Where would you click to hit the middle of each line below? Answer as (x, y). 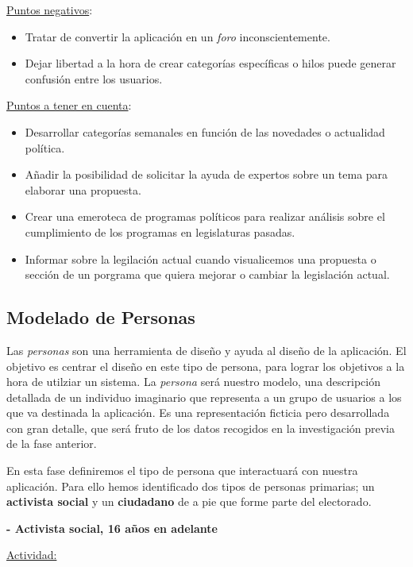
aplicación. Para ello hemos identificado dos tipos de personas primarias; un (191, 486)
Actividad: (32, 555)
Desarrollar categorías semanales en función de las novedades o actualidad (205, 131)
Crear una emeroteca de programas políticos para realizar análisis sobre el (205, 216)
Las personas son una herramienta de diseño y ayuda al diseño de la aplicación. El (206, 350)
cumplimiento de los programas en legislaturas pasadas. (160, 231)
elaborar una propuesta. (83, 189)
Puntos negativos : (50, 10)
